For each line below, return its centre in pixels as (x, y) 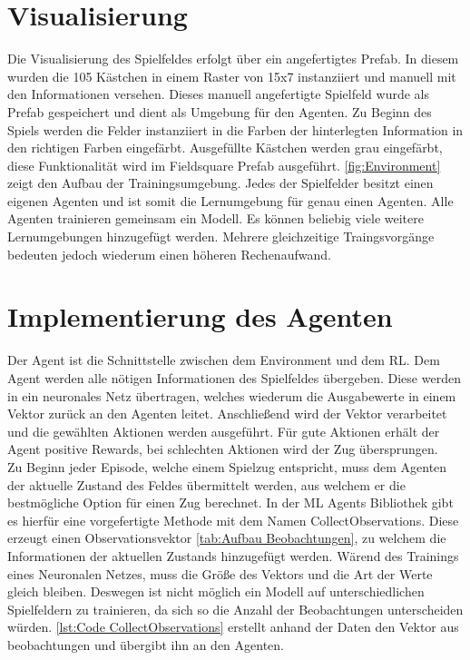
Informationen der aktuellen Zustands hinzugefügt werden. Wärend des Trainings (233, 555)
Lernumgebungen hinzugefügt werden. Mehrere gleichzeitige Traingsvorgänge (221, 236)
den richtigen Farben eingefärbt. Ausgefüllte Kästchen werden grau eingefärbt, (225, 148)
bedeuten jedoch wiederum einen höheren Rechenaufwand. (169, 254)
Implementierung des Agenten (200, 316)
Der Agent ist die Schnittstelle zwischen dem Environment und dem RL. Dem (224, 360)
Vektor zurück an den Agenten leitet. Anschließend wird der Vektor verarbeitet (227, 414)
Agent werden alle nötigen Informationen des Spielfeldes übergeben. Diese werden (234, 377)
